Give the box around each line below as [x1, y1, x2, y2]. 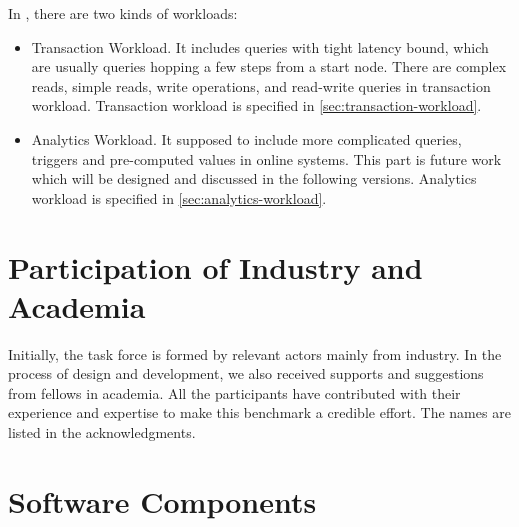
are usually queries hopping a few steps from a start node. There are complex [31, 56, 507, 77]
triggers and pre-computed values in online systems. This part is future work [31, 148, 502, 169]
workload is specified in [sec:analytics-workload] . [31, 187, 327, 208]
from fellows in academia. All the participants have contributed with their [8, 382, 461, 403]
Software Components [8, 480, 317, 521]
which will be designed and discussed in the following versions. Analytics [31, 168, 477, 189]
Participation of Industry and [8, 246, 423, 287]
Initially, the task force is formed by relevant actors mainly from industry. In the [8, 343, 502, 364]
